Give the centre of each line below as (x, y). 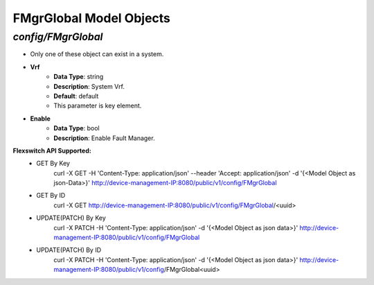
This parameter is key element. (98, 106)
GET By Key (53, 164)
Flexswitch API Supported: (52, 150)
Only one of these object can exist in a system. (97, 54)
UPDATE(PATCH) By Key (71, 218)
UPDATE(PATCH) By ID (69, 250)
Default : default (76, 96)
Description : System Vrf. (89, 86)
